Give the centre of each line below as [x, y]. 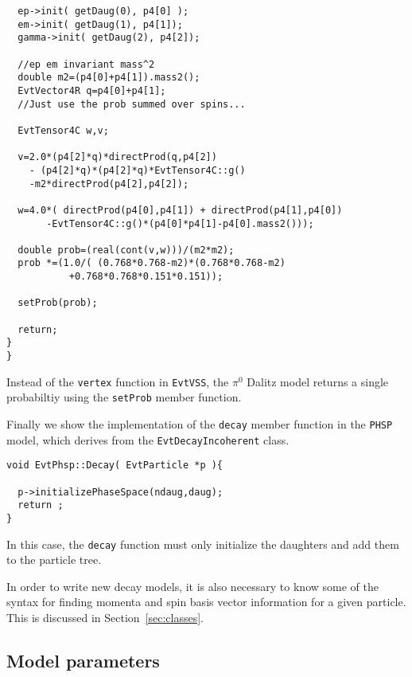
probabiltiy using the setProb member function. [124, 397]
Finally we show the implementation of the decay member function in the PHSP [200, 424]
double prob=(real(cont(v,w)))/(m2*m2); [126, 250]
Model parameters [83, 661]
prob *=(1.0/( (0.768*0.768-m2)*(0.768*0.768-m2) [152, 263]
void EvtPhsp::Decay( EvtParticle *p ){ [115, 466]
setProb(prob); [58, 303]
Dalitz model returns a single [318, 381]
